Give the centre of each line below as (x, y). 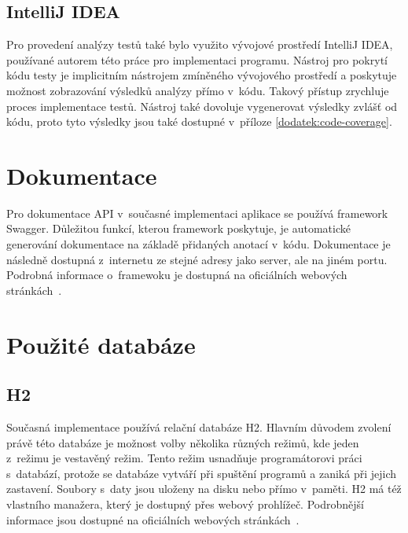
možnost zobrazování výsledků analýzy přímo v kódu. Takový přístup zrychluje (198, 90)
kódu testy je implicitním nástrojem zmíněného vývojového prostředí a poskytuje (202, 75)
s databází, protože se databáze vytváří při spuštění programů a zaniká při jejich (202, 473)
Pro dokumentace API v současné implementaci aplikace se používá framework (197, 213)
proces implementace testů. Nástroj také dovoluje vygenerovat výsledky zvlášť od (202, 106)
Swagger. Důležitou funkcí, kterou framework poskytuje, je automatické (178, 228)
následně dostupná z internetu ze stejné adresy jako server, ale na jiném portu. (197, 259)
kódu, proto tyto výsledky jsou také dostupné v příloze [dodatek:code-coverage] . (199, 121)
